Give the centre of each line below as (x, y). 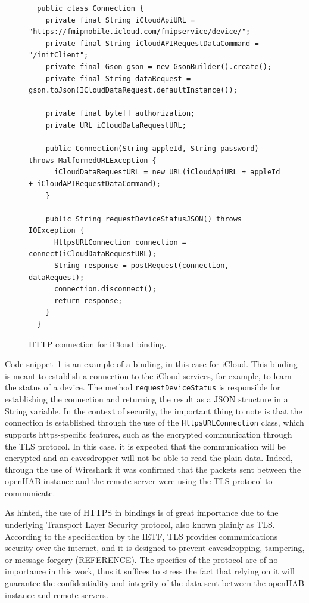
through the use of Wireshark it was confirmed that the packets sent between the (153, 469)
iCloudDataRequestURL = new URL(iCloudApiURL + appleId (167, 172)
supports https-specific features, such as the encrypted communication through (149, 434)
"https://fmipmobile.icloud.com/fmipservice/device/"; (140, 32)
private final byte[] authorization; (120, 114)
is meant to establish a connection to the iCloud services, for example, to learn (148, 375)
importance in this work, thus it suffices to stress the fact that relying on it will (150, 571)
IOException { (57, 231)
